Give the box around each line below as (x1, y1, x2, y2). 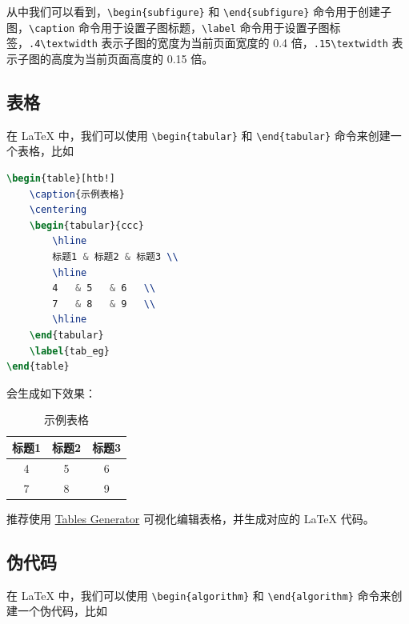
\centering (29, 204, 87, 216)
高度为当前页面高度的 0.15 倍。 (50, 50, 214, 66)
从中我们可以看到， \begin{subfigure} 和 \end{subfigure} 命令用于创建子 (6, 3, 392, 19)
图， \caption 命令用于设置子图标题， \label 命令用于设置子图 (6, 18, 330, 35)
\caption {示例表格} (29, 188, 125, 200)
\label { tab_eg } (29, 345, 110, 357)
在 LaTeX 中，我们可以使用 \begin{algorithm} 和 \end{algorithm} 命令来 (6, 586, 391, 603)
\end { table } (6, 361, 70, 373)
